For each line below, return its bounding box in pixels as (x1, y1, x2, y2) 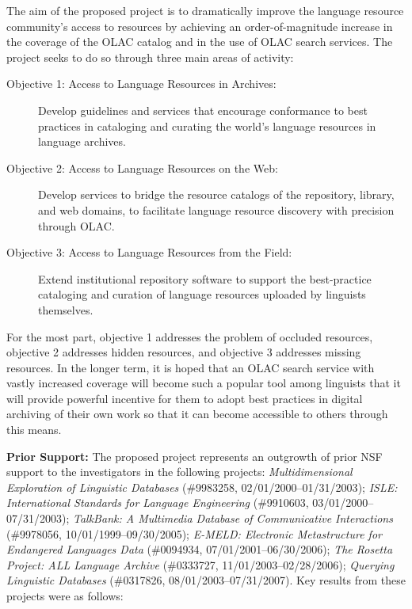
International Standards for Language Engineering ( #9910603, (6, 494, 309, 511)
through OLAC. (38, 217, 115, 234)
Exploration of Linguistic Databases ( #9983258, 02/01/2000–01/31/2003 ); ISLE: (6, 478, 398, 495)
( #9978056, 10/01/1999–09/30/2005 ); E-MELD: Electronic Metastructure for (6, 525, 382, 542)
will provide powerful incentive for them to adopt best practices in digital (6, 390, 363, 406)
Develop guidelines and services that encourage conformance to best (38, 101, 368, 118)
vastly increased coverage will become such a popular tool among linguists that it (6, 375, 401, 391)
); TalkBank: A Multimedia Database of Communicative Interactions (62, 510, 393, 527)
